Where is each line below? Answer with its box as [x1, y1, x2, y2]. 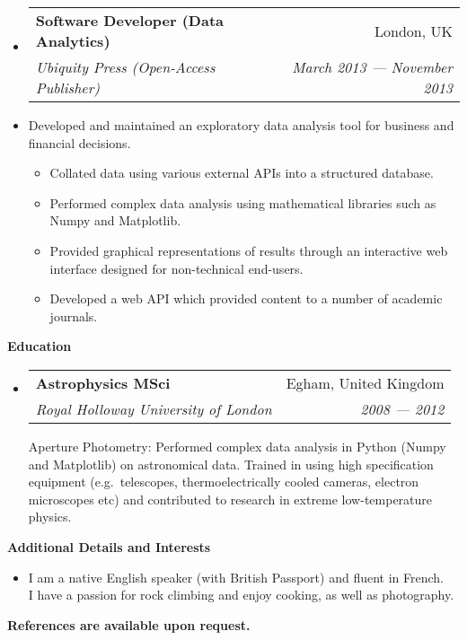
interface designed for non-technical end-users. [49, 259, 304, 277]
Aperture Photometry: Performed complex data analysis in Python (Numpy [28, 436, 446, 455]
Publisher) [35, 77, 100, 98]
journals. [49, 306, 98, 325]
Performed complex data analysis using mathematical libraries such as [49, 193, 436, 212]
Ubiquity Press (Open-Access [35, 57, 216, 77]
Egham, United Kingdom [286, 372, 445, 393]
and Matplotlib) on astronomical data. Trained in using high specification [28, 454, 434, 473]
